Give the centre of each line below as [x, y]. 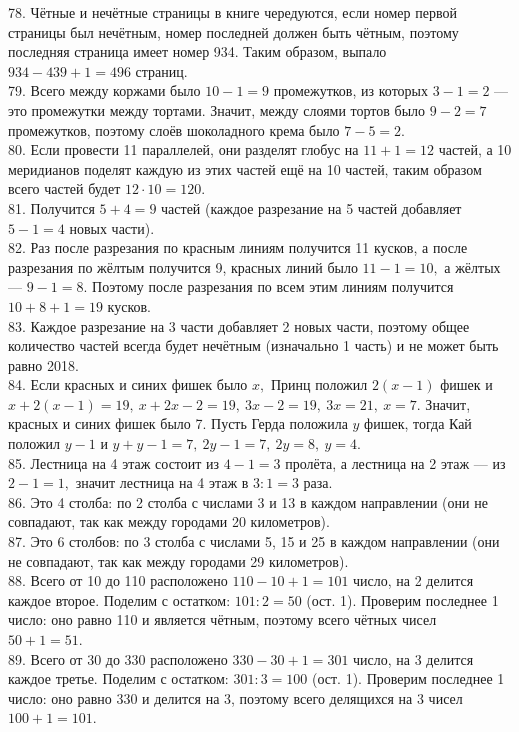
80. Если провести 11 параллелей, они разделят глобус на [183, 149]
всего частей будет [64, 188]
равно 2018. [43, 364]
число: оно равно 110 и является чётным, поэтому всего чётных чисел [222, 619]
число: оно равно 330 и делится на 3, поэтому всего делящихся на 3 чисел [235, 697]
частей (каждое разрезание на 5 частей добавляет [311, 207]
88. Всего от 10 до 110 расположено [118, 580]
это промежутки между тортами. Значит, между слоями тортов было [217, 109]
